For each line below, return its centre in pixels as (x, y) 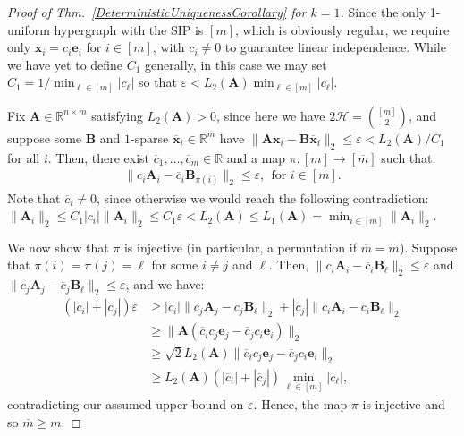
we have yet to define (65, 64)
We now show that (58, 247)
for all (24, 157)
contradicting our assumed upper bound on (126, 404)
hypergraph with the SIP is (129, 29)
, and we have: (165, 284)
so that (157, 82)
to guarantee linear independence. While (335, 47)
